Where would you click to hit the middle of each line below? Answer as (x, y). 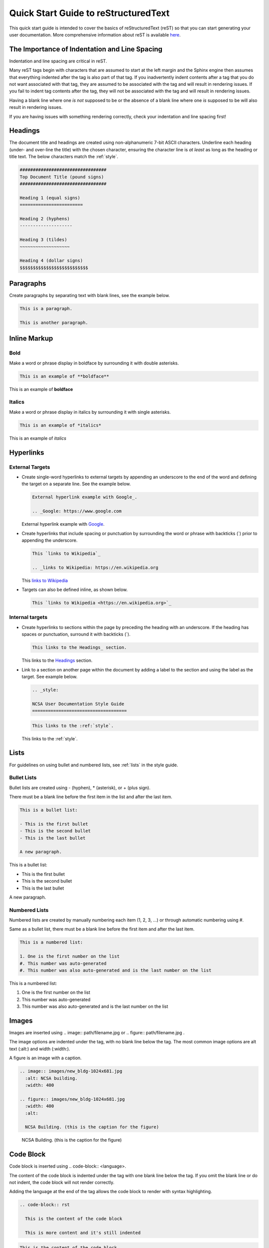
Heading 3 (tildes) (43, 240)
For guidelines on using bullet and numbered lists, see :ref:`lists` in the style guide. (94, 765)
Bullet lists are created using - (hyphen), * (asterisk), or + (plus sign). (80, 787)
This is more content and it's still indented (83, 1233)
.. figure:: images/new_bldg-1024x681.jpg (72, 1099)
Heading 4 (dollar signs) (51, 261)
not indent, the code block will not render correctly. (62, 1183)
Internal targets (28, 618)
